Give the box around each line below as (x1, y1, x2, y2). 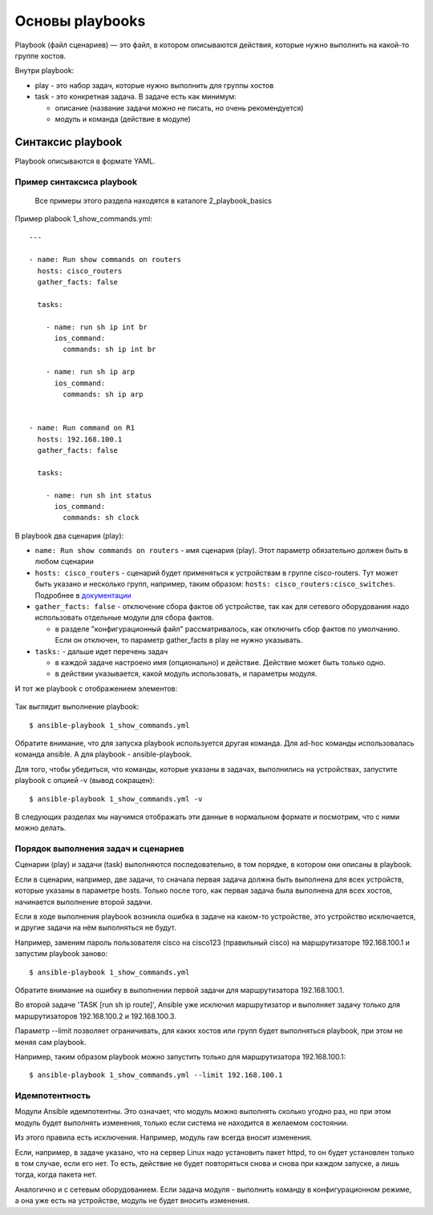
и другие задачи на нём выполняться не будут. (14, 922, 176, 933)
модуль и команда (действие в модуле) (55, 114, 192, 123)
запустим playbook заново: (14, 949, 108, 959)
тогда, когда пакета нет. (14, 1170, 97, 1180)
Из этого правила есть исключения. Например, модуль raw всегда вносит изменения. (14, 1132, 313, 1142)
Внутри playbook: (14, 66, 75, 75)
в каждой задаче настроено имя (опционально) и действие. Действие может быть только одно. (55, 657, 386, 667)
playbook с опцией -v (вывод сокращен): (14, 776, 156, 785)
